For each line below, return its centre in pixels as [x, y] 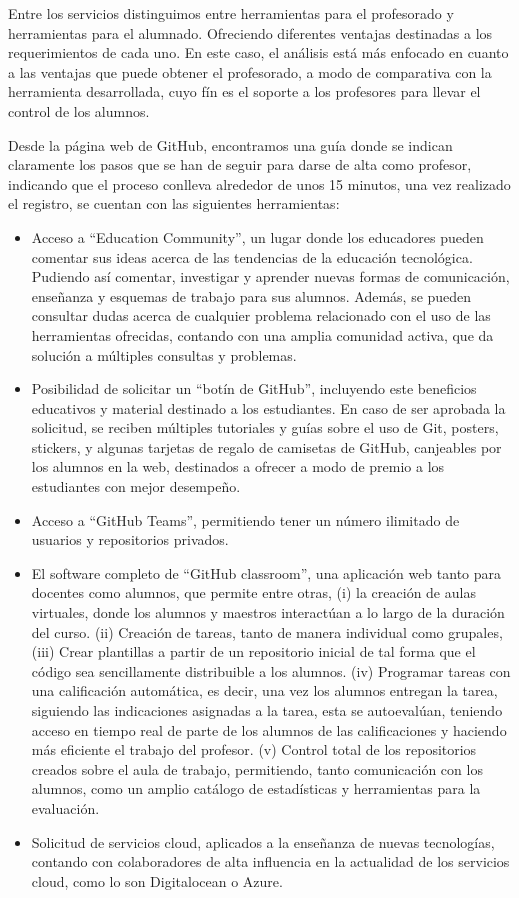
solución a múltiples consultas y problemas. [164, 354]
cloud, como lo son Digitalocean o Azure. [157, 880]
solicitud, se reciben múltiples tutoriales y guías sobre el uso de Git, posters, [265, 427]
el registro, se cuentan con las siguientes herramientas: [174, 203]
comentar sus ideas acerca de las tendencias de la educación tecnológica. [252, 256]
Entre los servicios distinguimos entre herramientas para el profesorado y [231, 13]
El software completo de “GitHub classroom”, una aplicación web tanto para [266, 572]
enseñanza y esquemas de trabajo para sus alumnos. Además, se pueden [251, 295]
